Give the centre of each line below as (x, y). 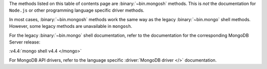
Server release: (25, 42)
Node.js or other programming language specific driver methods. (77, 10)
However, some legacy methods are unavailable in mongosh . (71, 26)
